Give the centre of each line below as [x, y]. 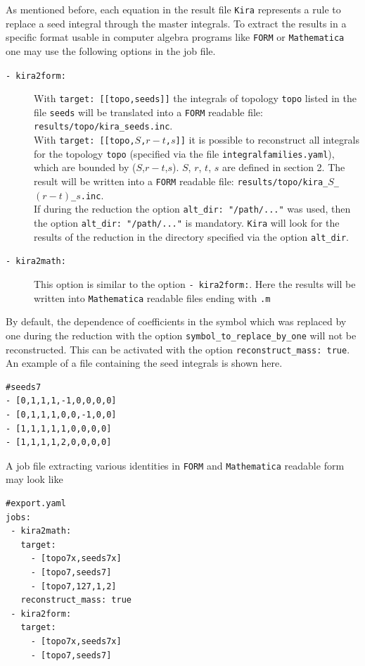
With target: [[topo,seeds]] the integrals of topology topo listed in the [195, 98]
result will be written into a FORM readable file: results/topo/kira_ [181, 181]
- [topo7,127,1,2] [73, 586]
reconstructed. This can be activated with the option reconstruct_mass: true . [178, 349]
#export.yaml [36, 503]
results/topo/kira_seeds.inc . [103, 126]
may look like [34, 479]
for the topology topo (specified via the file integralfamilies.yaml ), [184, 153]
